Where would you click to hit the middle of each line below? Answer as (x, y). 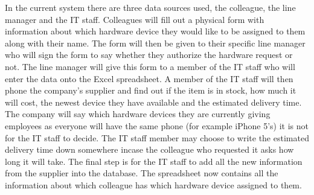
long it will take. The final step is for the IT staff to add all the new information (154, 161)
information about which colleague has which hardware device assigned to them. (153, 184)
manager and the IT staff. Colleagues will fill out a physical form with (135, 19)
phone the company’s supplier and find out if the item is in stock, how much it (151, 90)
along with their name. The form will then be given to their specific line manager (155, 43)
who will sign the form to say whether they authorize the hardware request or (149, 55)
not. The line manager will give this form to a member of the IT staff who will (150, 66)
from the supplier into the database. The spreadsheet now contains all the (142, 173)
